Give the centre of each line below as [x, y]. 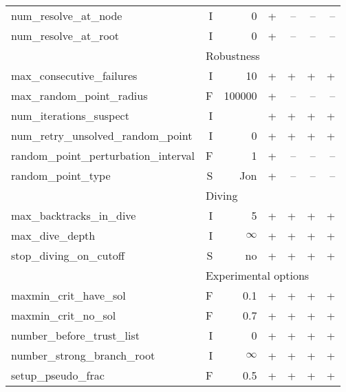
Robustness [233, 55]
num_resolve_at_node [67, 16]
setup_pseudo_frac [58, 375]
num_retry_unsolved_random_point [102, 135]
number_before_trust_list [76, 335]
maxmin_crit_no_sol [64, 315]
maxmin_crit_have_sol [68, 295]
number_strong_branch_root [83, 355]
